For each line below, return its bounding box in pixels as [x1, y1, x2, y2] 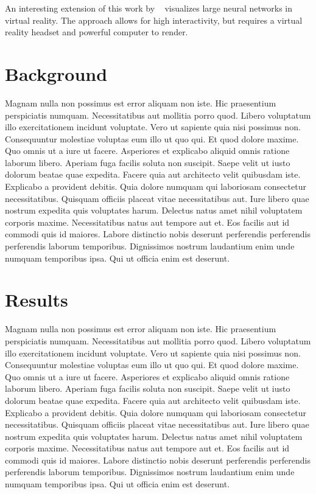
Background [5, 61, 108, 86]
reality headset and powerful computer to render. [5, 26, 188, 38]
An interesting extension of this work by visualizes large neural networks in [5, 2, 292, 14]
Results [5, 287, 68, 312]
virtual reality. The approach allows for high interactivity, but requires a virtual [5, 13, 303, 26]
